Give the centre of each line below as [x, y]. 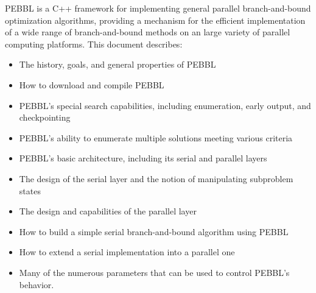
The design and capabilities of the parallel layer [108, 211]
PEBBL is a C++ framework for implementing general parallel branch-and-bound [158, 8]
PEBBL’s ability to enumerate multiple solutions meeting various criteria [156, 137]
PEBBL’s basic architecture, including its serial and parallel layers [143, 158]
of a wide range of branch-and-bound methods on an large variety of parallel [148, 32]
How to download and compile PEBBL [92, 84]
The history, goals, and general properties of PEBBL [118, 64]
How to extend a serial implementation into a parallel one [127, 252]
